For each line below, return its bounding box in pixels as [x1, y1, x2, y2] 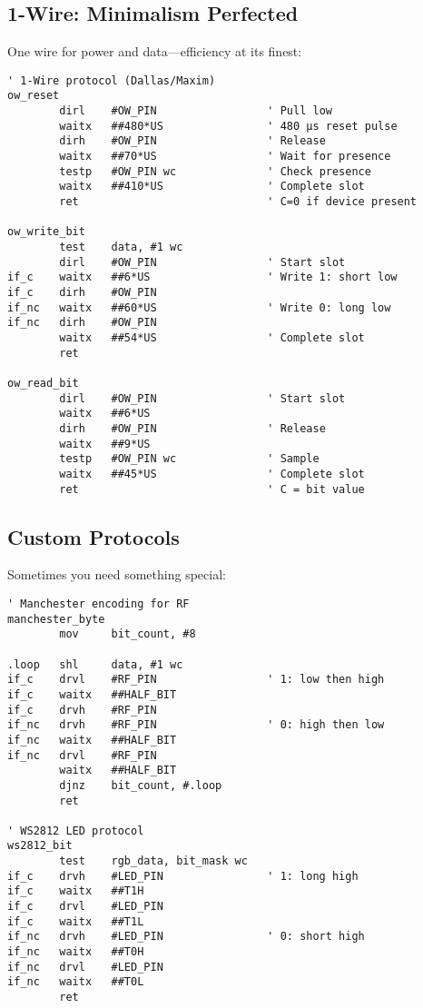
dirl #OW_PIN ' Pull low [59, 104, 332, 118]
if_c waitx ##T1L [7, 914, 144, 928]
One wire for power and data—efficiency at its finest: [7, 42, 302, 61]
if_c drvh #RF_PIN [7, 703, 157, 716]
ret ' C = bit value [59, 482, 365, 496]
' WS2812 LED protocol [7, 824, 144, 837]
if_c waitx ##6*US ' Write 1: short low [7, 271, 398, 284]
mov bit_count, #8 [59, 628, 196, 641]
